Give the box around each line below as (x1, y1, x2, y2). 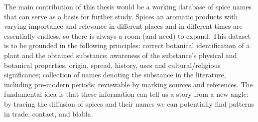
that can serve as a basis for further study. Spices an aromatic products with (4, 11, 238, 21)
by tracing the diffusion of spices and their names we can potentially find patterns (4, 98, 255, 109)
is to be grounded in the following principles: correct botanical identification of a (4, 40, 250, 51)
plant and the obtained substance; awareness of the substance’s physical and (4, 50, 237, 60)
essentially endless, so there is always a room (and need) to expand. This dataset (4, 30, 251, 41)
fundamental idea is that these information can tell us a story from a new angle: (4, 89, 249, 99)
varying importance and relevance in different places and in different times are (4, 21, 243, 31)
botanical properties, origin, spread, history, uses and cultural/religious (4, 60, 221, 70)
